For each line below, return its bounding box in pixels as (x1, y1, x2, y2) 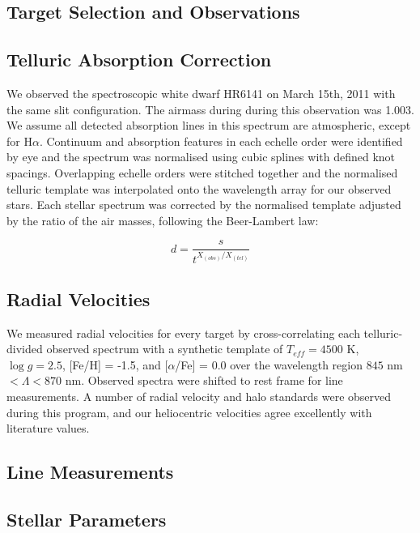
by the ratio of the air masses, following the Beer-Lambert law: (6, 211, 319, 228)
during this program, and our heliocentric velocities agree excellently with (6, 403, 372, 420)
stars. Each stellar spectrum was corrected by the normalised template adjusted (6, 196, 401, 213)
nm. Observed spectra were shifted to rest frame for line (65, 372, 343, 389)
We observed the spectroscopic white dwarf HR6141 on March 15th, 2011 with (6, 84, 396, 101)
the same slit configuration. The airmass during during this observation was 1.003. (6, 100, 414, 117)
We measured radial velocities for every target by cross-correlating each (6, 324, 360, 341)
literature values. (6, 420, 90, 437)
